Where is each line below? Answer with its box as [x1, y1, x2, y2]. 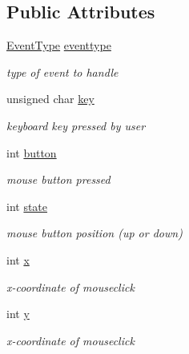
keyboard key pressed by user [6, 117, 146, 133]
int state [6, 197, 48, 214]
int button [6, 144, 57, 161]
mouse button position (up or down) [6, 225, 183, 241]
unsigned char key [6, 90, 94, 107]
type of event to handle [6, 63, 119, 80]
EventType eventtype [6, 37, 111, 54]
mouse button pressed [6, 171, 111, 188]
